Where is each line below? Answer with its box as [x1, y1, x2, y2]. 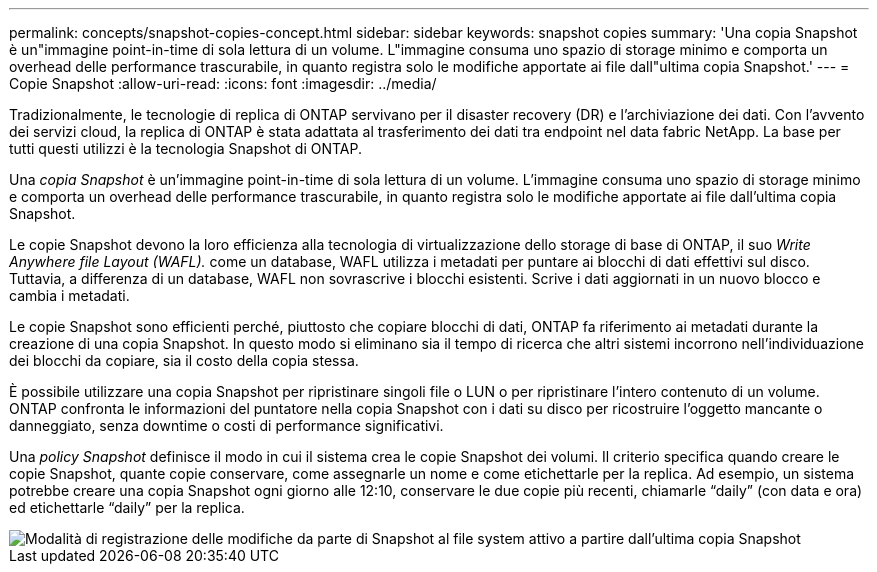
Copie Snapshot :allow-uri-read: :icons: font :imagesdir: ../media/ [9, 75, 437, 92]
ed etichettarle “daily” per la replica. [9, 499, 245, 516]
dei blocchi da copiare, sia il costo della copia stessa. [9, 352, 359, 369]
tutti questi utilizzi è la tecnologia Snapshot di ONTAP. [9, 140, 363, 157]
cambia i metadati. [9, 287, 130, 304]
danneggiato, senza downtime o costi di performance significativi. [9, 417, 444, 434]
